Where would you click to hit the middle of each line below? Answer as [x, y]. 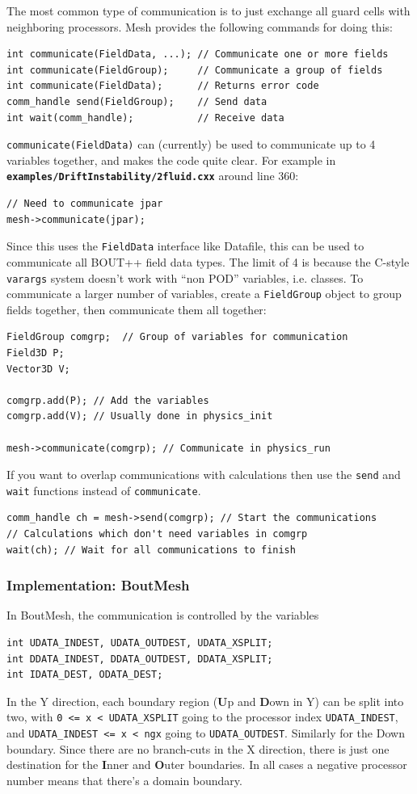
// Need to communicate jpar [85, 204]
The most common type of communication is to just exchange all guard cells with [208, 11]
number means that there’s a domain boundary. [124, 780]
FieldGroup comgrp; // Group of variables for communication [177, 337]
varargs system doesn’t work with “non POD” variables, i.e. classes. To [185, 277]
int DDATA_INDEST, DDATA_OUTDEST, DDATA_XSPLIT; [140, 659]
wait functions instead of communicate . [104, 490]
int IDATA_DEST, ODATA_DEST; [85, 675]
